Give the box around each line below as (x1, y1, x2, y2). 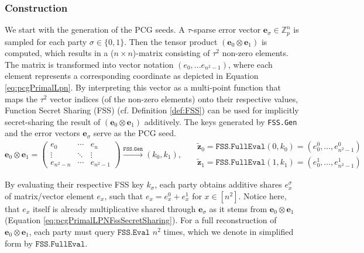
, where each (228, 58, 273, 70)
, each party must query (29, 225, 115, 237)
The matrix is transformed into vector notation (5, 58, 174, 70)
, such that (104, 189, 143, 202)
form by (5, 237, 33, 249)
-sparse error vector (191, 23, 261, 36)
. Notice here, (238, 189, 287, 202)
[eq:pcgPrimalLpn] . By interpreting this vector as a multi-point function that (5, 81, 281, 93)
